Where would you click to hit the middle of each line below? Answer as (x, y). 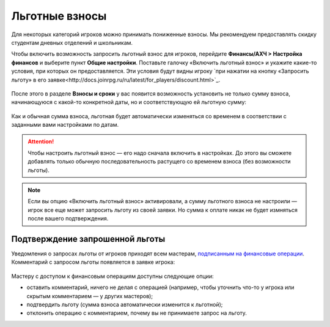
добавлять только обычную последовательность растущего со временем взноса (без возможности (159, 162)
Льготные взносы (59, 16)
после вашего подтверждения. (68, 219)
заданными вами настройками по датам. (65, 125)
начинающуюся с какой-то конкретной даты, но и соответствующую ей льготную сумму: (129, 102)
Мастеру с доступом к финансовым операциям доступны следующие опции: (112, 276)
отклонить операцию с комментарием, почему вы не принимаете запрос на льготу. (137, 313)
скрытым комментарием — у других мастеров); (90, 296)
